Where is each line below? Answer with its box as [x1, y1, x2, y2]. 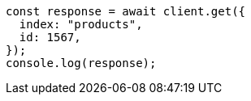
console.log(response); [6, 57, 157, 69]
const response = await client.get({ [6, 5, 246, 18]
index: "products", [19, 18, 143, 31]
